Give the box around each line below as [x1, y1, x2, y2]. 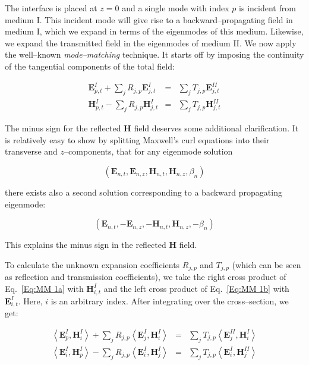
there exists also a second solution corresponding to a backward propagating [5, 186, 282, 198]
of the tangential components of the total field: [5, 59, 175, 72]
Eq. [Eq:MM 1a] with [5, 282, 84, 294]
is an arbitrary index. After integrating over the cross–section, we [51, 294, 289, 307]
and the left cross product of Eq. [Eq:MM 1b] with [103, 282, 289, 294]
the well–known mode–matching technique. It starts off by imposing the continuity [5, 48, 304, 61]
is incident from [239, 2, 296, 14]
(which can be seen [232, 258, 301, 270]
